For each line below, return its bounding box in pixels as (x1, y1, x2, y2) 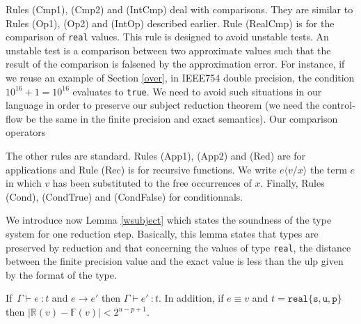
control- (322, 98, 355, 112)
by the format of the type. (6, 267, 117, 281)
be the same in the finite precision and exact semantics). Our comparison (26, 111, 338, 125)
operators (6, 125, 46, 139)
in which (6, 176, 42, 190)
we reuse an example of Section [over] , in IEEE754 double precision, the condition (6, 70, 355, 85)
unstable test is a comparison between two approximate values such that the (6, 43, 331, 57)
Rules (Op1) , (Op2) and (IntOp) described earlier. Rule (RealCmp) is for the (6, 15, 335, 30)
